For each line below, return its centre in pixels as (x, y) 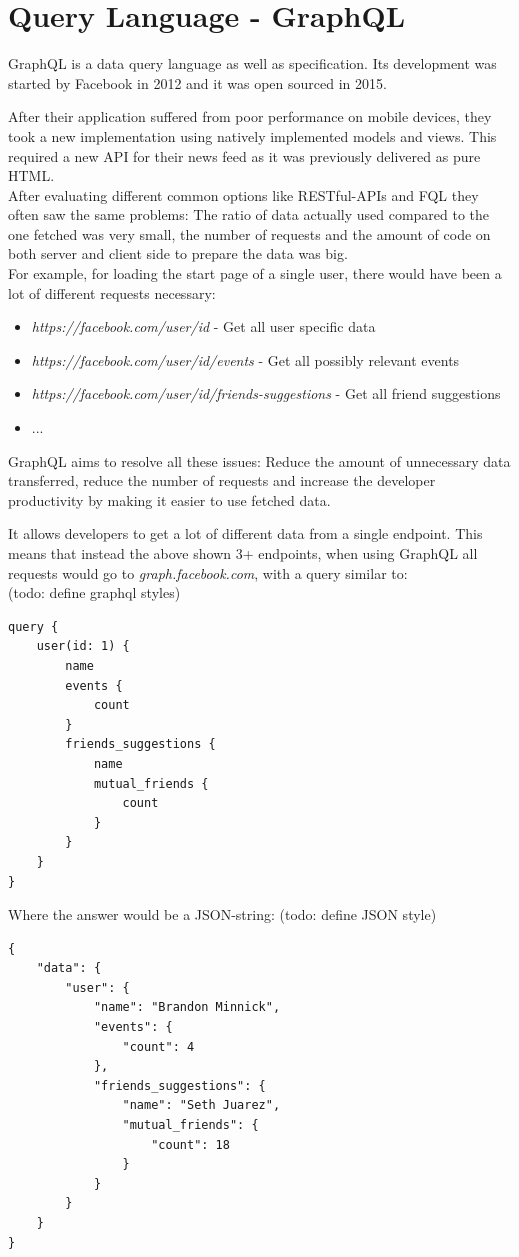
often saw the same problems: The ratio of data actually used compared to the (249, 214)
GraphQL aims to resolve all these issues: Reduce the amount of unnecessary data (259, 460)
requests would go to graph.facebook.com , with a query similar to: (208, 572)
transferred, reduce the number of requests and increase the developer (222, 480)
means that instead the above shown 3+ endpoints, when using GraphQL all (243, 553)
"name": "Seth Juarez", (201, 1105)
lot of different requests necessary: (112, 292)
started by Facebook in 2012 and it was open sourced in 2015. (197, 82)
